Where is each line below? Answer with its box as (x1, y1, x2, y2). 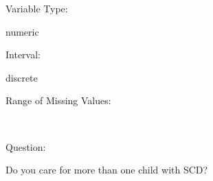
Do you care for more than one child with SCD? (5, 162, 208, 177)
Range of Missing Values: (5, 93, 111, 108)
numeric (5, 24, 39, 38)
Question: (5, 139, 46, 154)
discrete (5, 70, 38, 84)
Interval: (5, 47, 41, 62)
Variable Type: (5, 1, 68, 15)
